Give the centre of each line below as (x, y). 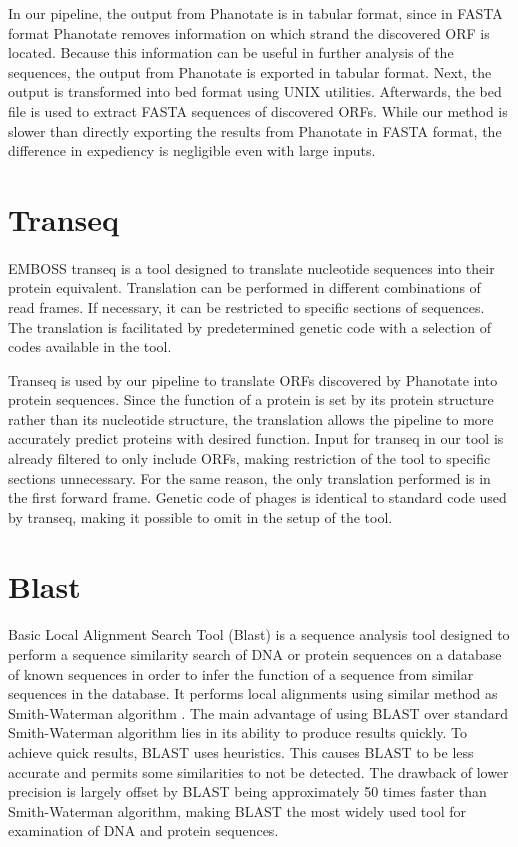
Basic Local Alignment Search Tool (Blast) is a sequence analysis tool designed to (259, 634)
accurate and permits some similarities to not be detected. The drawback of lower (258, 771)
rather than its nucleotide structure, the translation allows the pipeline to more (251, 418)
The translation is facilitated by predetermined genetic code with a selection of (249, 326)
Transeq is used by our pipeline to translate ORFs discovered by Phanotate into (253, 379)
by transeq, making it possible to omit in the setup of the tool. (200, 516)
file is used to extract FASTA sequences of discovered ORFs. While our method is (258, 110)
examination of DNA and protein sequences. (143, 830)
